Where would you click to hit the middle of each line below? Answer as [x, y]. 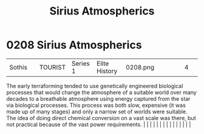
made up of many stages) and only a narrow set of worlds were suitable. [97, 111]
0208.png [140, 67]
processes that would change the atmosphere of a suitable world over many [102, 92]
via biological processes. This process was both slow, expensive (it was [96, 105]
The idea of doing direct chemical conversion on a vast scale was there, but [101, 118]
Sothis [18, 67]
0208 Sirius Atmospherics [74, 45]
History [107, 71]
